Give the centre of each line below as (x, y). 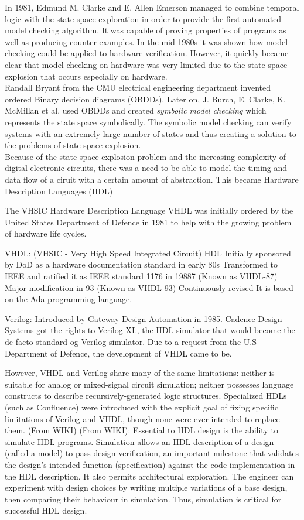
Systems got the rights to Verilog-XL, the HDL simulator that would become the (150, 330)
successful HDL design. (46, 510)
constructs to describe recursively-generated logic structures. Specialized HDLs (146, 396)
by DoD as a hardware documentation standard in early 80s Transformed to (141, 264)
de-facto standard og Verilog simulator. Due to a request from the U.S (131, 342)
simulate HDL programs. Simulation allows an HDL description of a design (139, 441)
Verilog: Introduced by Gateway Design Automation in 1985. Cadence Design (144, 318)
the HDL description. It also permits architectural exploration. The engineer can (149, 476)
